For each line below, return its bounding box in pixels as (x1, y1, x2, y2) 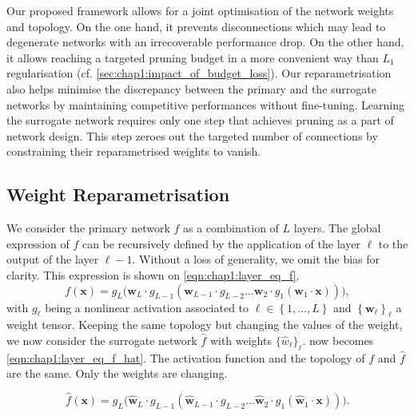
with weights (209, 331, 272, 348)
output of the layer (6, 251, 99, 267)
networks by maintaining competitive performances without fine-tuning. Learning (6, 96, 404, 113)
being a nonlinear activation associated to (45, 299, 249, 315)
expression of (6, 235, 70, 252)
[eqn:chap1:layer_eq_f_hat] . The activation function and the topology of (6, 349, 365, 366)
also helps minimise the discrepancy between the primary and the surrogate (6, 80, 376, 97)
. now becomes (302, 331, 374, 348)
